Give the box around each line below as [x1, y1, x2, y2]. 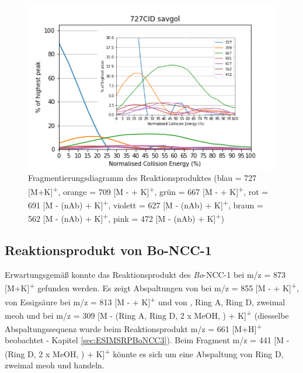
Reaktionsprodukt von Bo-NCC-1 [5, 240, 212, 259]
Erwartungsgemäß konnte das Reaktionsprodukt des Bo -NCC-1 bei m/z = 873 [5, 268, 285, 280]
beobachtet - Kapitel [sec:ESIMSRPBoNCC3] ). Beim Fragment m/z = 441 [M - [5, 334, 290, 346]
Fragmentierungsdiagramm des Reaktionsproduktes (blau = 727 [28, 172, 257, 184]
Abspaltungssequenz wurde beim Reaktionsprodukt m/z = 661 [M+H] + [5, 321, 262, 334]
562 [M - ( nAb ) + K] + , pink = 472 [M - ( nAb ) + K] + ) [28, 211, 224, 224]
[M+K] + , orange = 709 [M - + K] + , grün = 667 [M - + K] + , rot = [28, 183, 269, 197]
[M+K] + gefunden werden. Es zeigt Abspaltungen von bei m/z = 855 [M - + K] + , [5, 280, 299, 294]
